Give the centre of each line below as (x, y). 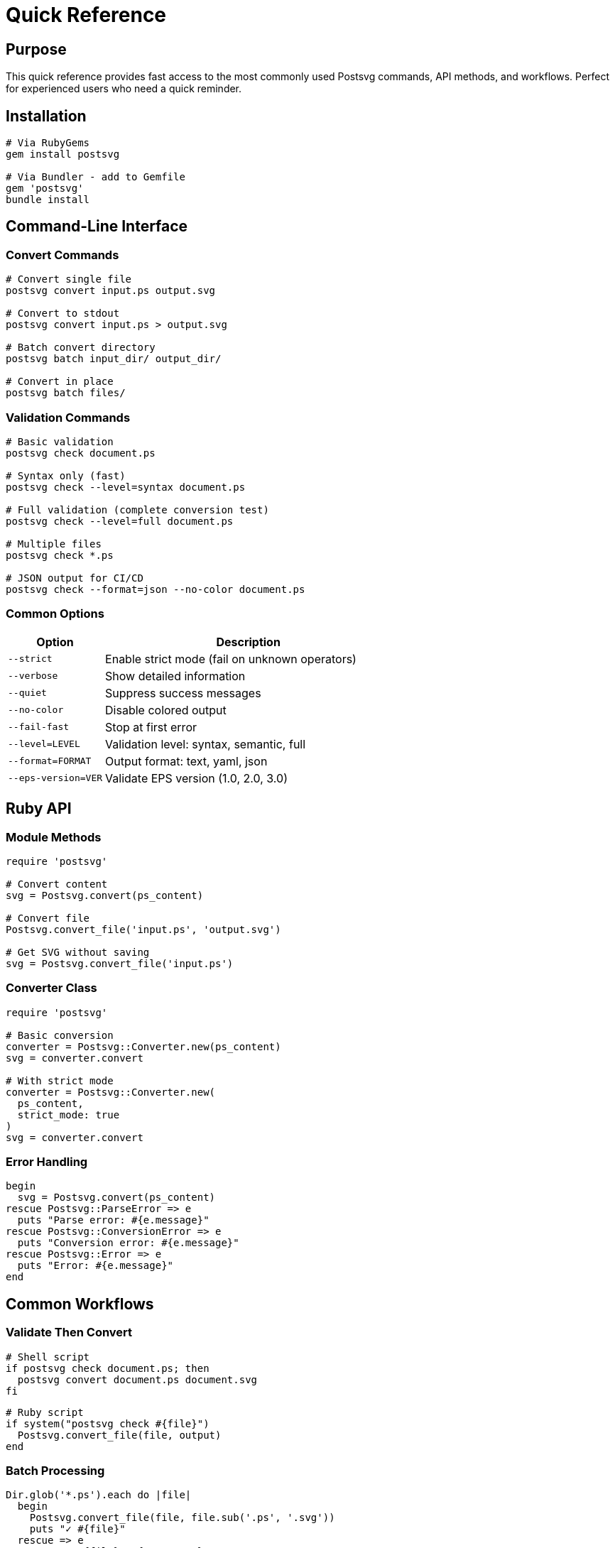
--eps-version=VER (55, 778)
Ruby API (39, 809)
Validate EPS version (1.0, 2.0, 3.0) (196, 778)
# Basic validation (60, 441)
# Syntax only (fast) (66, 475)
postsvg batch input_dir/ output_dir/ (114, 359)
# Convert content (57, 884)
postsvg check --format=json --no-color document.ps (156, 589)
